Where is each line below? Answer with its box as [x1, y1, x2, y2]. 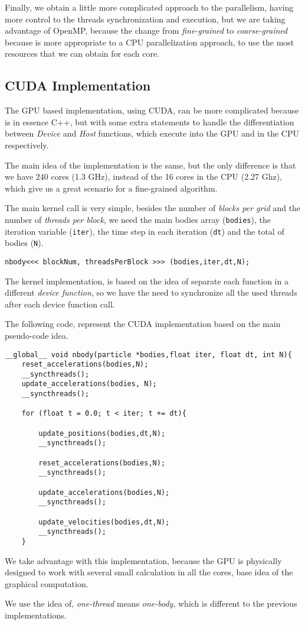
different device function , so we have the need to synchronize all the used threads [5, 286, 297, 299]
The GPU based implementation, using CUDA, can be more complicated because [5, 104, 299, 116]
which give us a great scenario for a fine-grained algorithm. [5, 182, 218, 194]
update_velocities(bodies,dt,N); [38, 517, 170, 526]
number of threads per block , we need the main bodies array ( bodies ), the [5, 213, 271, 225]
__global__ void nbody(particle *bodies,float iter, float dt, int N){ [5, 350, 292, 359]
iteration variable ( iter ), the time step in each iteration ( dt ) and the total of [5, 225, 284, 237]
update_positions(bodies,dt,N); [38, 429, 166, 438]
